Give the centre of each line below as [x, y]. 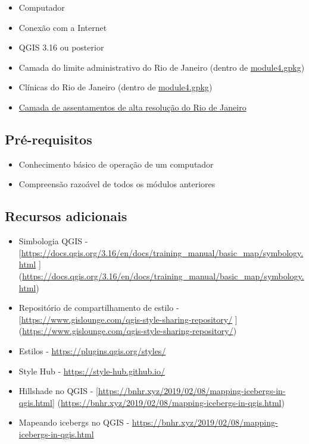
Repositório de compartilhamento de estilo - [99, 308]
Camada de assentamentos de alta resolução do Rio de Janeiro [132, 107]
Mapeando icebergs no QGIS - [74, 422]
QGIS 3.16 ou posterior [61, 47]
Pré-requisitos [49, 139]
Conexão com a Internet [63, 27]
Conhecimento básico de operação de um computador [116, 164]
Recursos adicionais [66, 216]
